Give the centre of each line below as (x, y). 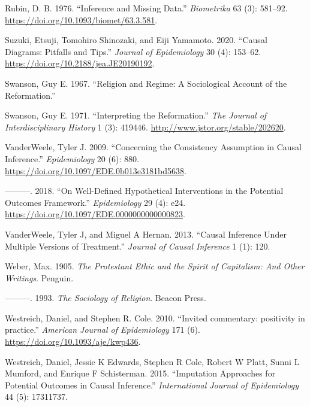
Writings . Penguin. (39, 277)
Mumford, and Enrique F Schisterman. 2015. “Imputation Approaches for (140, 373)
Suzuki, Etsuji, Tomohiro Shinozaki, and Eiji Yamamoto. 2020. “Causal (136, 40)
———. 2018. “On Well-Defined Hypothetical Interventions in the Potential (144, 191)
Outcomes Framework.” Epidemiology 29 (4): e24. (95, 202)
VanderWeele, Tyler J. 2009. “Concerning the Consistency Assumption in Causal (153, 147)
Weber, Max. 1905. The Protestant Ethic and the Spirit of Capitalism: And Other (155, 266)
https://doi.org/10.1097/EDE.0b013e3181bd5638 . (96, 170)
